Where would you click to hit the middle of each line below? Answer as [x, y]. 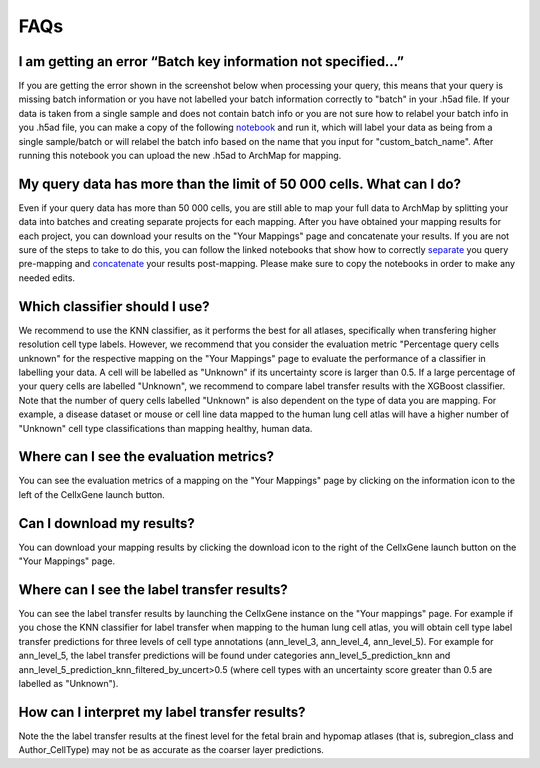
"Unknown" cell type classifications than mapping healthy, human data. [165, 428]
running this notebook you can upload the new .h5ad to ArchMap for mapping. [180, 156]
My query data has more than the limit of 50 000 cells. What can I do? [240, 183]
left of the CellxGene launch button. [91, 494]
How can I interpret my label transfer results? [162, 711]
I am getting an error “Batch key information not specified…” [211, 61]
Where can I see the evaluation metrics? [146, 456]
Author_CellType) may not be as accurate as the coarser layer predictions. [171, 750]
